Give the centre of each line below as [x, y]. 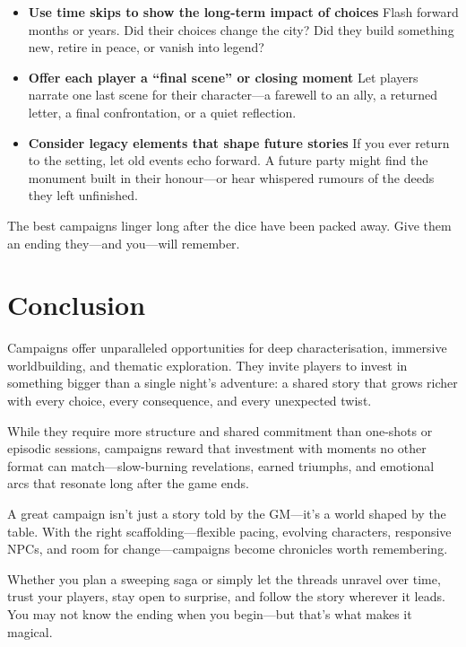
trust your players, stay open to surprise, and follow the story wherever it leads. [226, 596]
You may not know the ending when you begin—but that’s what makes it [210, 613]
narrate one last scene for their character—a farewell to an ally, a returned [233, 95]
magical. [30, 631]
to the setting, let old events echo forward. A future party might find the [228, 160]
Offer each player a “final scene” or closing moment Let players [223, 77]
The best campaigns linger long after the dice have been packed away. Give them [229, 225]
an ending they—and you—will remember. [124, 243]
